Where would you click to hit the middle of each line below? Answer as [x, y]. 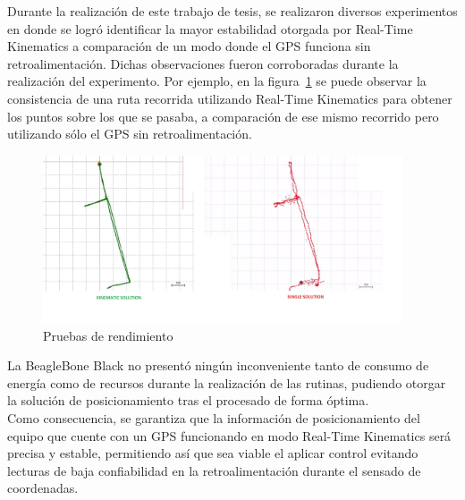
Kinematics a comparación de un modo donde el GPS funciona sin [189, 46]
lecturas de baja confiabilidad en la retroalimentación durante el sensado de [214, 470]
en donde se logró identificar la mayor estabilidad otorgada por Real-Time [210, 28]
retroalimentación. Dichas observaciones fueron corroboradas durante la [203, 63]
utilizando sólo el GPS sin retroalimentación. [130, 134]
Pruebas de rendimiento [108, 335]
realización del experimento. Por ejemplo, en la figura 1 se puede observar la [217, 81]
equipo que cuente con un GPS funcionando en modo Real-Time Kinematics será [229, 435]
